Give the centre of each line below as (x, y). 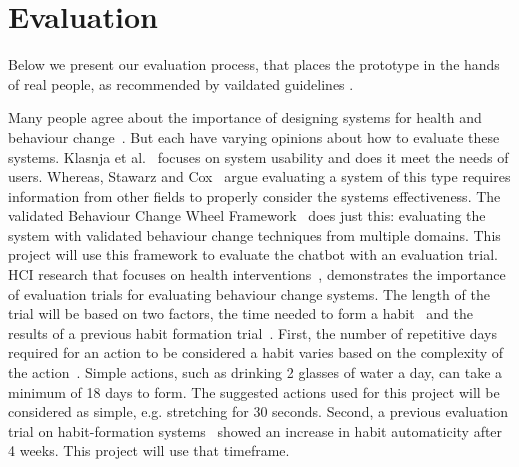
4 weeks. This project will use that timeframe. (149, 450)
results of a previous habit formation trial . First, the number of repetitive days (252, 332)
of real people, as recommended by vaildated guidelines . (181, 83)
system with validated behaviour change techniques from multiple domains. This (254, 234)
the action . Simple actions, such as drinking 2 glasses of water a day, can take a (255, 372)
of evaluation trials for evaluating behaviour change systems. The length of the (249, 293)
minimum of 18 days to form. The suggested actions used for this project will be (254, 391)
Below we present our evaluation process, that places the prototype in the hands (254, 64)
